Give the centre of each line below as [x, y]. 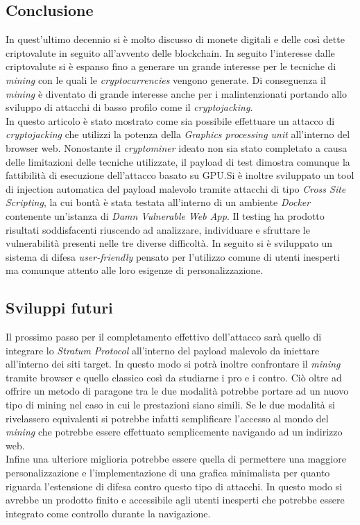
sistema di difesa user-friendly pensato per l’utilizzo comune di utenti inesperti [173, 256]
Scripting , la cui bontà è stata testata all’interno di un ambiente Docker [158, 202]
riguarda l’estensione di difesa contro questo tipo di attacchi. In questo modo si [174, 486]
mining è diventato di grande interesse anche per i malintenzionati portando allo [177, 93]
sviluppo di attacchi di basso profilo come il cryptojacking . [129, 107]
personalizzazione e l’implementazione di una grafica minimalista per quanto [168, 473]
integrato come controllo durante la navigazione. [108, 513]
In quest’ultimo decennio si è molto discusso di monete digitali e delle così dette [175, 39]
